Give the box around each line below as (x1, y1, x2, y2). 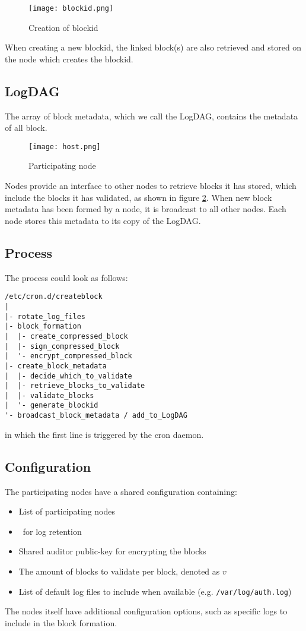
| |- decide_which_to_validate (5, 371, 132, 380)
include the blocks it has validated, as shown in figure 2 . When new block (5, 191, 272, 203)
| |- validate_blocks (5, 391, 94, 400)
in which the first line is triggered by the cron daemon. (5, 428, 204, 440)
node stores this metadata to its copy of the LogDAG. (5, 214, 201, 226)
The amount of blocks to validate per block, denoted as (18, 564, 220, 577)
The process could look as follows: (5, 271, 128, 283)
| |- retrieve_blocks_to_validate (5, 381, 145, 390)
